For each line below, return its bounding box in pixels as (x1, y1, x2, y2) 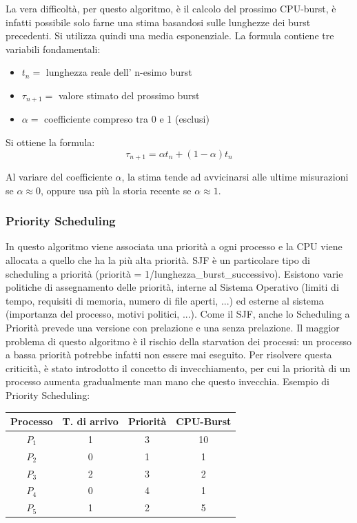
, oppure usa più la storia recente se (40, 183, 192, 197)
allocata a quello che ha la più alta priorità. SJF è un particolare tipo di (6, 253, 310, 267)
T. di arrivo (62, 414, 119, 429)
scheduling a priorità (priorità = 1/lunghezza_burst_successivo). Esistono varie (6, 266, 343, 280)
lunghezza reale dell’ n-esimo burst (45, 65, 192, 79)
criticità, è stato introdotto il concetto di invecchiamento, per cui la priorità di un (6, 360, 351, 375)
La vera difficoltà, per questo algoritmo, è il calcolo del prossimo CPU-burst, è (6, 1, 336, 15)
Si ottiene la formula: (6, 135, 95, 150)
